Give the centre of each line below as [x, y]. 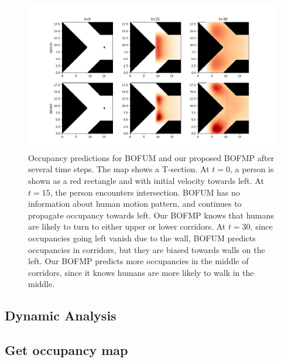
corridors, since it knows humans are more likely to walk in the [141, 272]
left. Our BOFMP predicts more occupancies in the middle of [138, 261]
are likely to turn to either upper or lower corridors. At [127, 226]
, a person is [252, 169]
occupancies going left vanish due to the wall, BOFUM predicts [142, 238]
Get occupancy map [66, 350]
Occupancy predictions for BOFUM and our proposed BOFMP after [151, 157]
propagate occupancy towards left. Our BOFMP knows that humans [151, 215]
